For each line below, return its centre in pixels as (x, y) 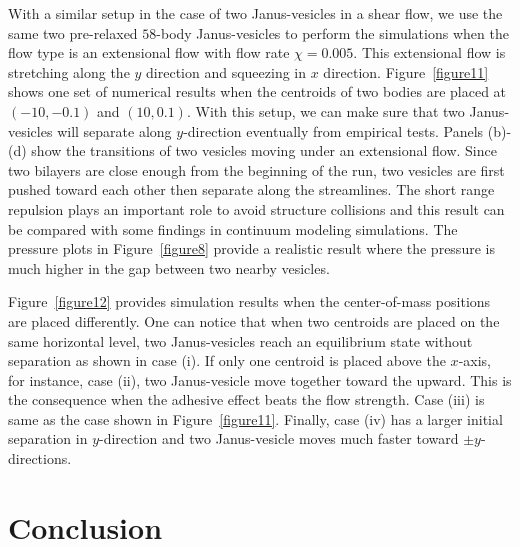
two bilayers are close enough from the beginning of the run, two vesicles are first (256, 169)
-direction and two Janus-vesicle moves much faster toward (279, 438)
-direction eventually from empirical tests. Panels (333, 130)
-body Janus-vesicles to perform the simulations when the (332, 32)
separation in (48, 438)
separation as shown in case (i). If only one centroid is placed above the (227, 360)
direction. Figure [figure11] (406, 71)
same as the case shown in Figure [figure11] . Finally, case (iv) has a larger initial (255, 418)
